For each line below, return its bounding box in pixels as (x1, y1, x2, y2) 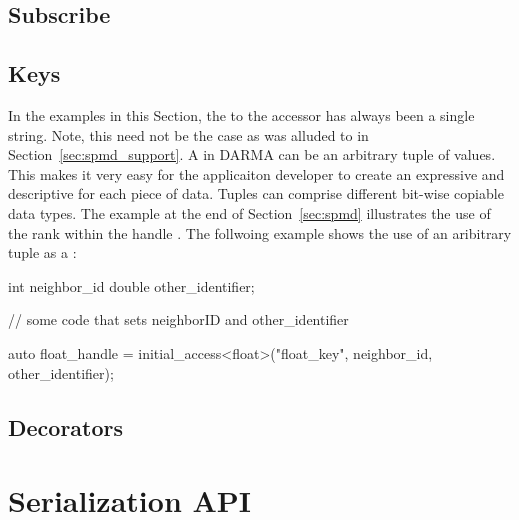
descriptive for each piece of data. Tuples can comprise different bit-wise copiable (8, 183, 504, 204)
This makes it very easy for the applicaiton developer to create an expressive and (8, 163, 505, 184)
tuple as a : (8, 242, 77, 263)
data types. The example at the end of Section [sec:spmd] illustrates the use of (8, 202, 491, 223)
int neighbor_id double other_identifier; (8, 275, 255, 296)
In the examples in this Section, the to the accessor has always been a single (8, 104, 475, 125)
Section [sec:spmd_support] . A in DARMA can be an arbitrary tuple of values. (8, 144, 496, 165)
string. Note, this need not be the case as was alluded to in (8, 124, 369, 145)
